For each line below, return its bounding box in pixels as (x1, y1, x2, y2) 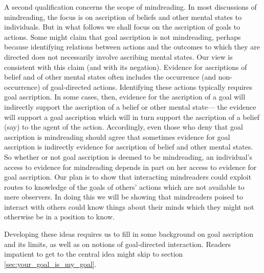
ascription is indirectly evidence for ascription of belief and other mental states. (4, 141, 253, 152)
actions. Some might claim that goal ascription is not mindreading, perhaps (4, 31, 241, 42)
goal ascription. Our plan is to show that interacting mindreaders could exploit (4, 171, 252, 182)
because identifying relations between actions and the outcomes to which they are (4, 41, 260, 52)
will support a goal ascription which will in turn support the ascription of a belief (4, 111, 260, 122)
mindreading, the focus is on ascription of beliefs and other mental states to (4, 11, 242, 22)
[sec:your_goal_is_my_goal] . (4, 258, 97, 269)
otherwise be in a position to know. (4, 211, 115, 222)
